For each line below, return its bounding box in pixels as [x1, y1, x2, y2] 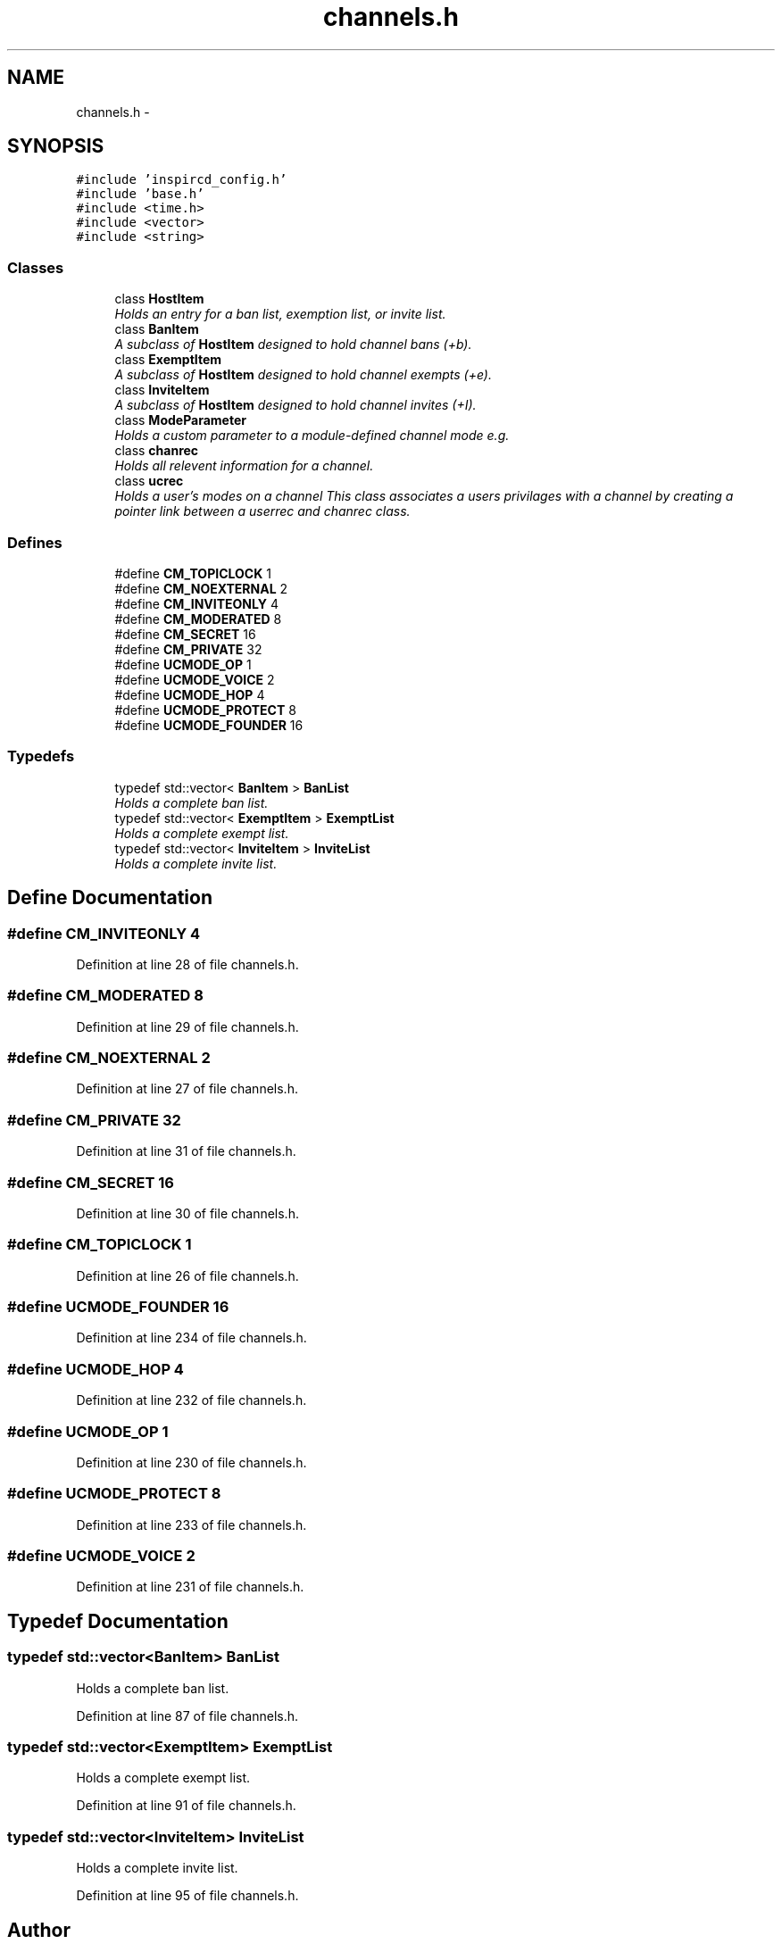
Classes [7, 258, 64, 277]
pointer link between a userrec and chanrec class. [114, 503, 411, 519]
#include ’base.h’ [76, 187, 204, 202]
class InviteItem [114, 382, 210, 398]
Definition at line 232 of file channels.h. [76, 1392, 307, 1408]
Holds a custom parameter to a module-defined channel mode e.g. [114, 428, 510, 444]
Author [7, 1918, 71, 1941]
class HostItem [114, 291, 204, 307]
